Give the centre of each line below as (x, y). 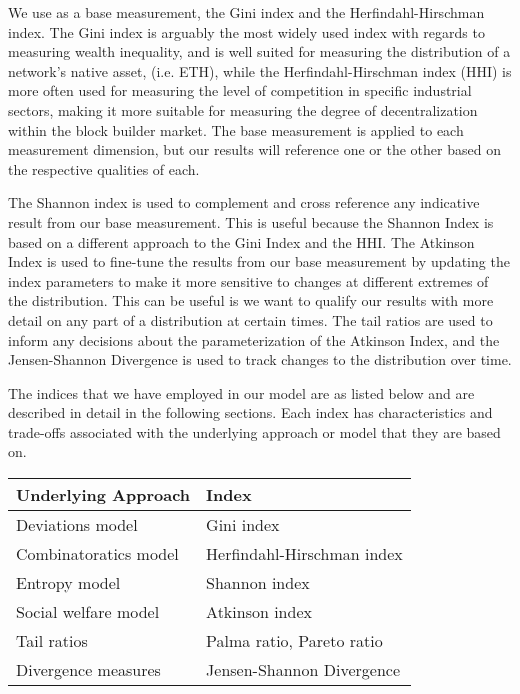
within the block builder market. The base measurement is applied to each (236, 129)
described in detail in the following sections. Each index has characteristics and (250, 412)
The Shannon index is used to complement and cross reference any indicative (244, 202)
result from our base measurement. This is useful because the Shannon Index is (251, 221)
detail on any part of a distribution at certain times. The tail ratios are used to (250, 319)
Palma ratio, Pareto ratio (294, 641)
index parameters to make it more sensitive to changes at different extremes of (248, 280)
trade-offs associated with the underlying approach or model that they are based (254, 431)
